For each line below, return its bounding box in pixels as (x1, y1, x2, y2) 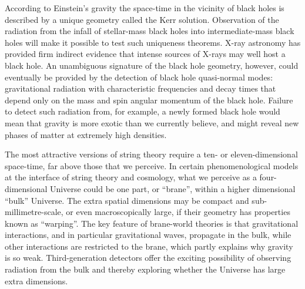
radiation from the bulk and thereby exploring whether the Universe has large (5, 263, 286, 275)
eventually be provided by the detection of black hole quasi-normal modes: (5, 70, 273, 83)
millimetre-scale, (5, 206, 63, 218)
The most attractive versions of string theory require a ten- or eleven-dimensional (5, 148, 298, 160)
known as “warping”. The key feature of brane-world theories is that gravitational (5, 217, 299, 229)
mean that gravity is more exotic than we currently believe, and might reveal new (5, 116, 299, 129)
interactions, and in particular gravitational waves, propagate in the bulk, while (5, 228, 291, 241)
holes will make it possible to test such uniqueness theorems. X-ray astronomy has (5, 36, 301, 48)
